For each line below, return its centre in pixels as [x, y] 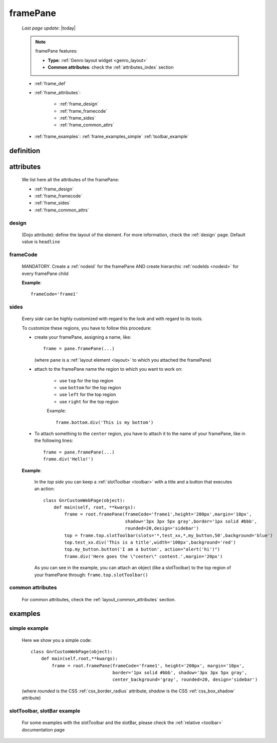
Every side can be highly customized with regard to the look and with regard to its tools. [112, 319]
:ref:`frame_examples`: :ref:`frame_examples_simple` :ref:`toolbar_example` [112, 136]
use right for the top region [89, 401]
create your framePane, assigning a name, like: [83, 337]
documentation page [43, 729]
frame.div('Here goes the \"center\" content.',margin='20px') [144, 556]
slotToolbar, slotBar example [45, 711]
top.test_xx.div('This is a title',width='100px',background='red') [150, 543]
